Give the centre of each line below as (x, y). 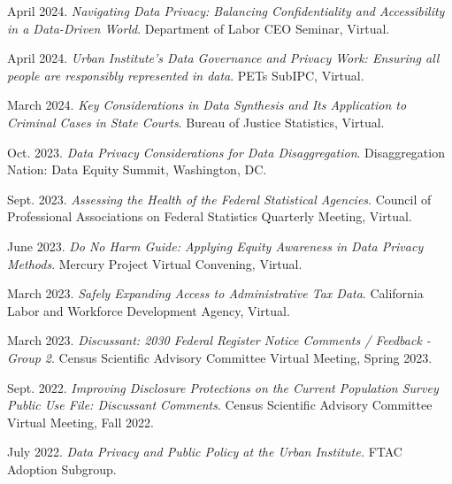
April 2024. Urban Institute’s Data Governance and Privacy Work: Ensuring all (223, 58)
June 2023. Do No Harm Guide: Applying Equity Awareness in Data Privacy (215, 246)
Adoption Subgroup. (62, 469)
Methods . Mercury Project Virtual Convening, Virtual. (155, 263)
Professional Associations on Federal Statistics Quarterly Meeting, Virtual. (210, 216)
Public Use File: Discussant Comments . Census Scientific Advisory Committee (220, 405)
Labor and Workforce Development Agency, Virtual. (149, 310)
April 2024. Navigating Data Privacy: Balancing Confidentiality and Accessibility (226, 11)
